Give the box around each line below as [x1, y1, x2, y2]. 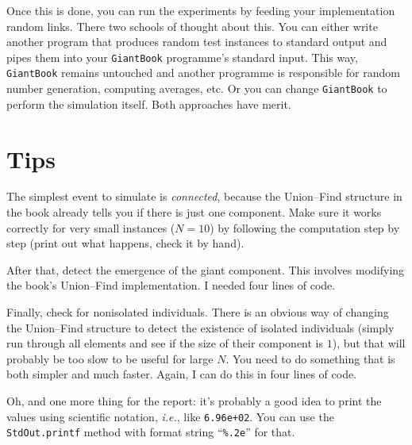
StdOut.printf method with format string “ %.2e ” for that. [6, 424, 295, 440]
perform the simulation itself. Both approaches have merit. [6, 95, 291, 112]
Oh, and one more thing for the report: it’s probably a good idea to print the [6, 393, 382, 409]
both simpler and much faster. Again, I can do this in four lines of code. [6, 366, 357, 382]
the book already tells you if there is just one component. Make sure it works [6, 204, 382, 221]
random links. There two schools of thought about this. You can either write [6, 17, 378, 34]
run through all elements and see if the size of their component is [6, 335, 324, 351]
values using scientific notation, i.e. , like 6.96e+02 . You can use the [6, 408, 334, 424]
